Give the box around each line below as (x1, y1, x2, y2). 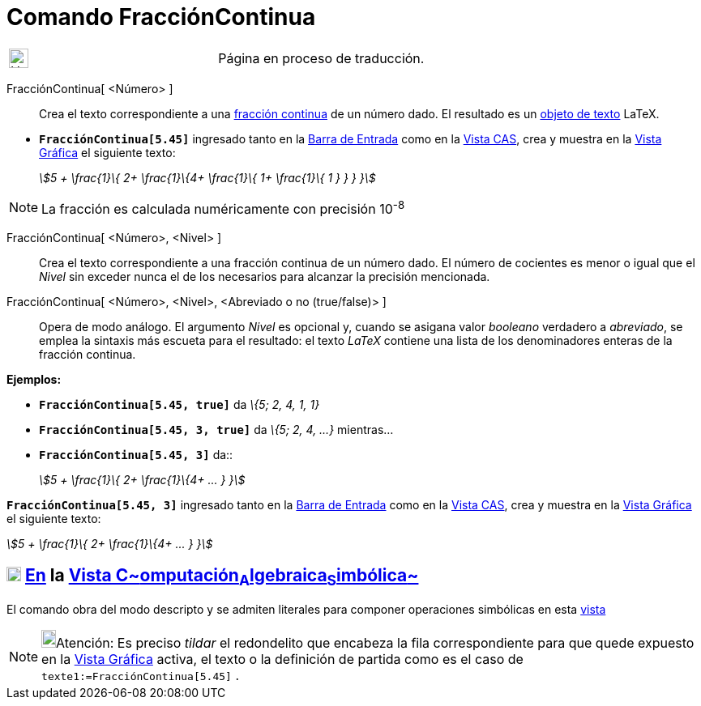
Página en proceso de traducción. (218, 49, 425, 66)
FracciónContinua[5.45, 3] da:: (39, 448, 233, 462)
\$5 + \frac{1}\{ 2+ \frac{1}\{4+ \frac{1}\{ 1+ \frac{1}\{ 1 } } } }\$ (39, 170, 376, 185)
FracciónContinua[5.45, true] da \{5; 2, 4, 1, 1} (39, 398, 320, 412)
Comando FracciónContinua (6, 3, 316, 31)
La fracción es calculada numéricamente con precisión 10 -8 (41, 198, 405, 218)
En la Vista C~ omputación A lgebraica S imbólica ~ (24, 564, 419, 589)
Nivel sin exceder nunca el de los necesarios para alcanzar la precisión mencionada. (39, 270, 490, 284)
